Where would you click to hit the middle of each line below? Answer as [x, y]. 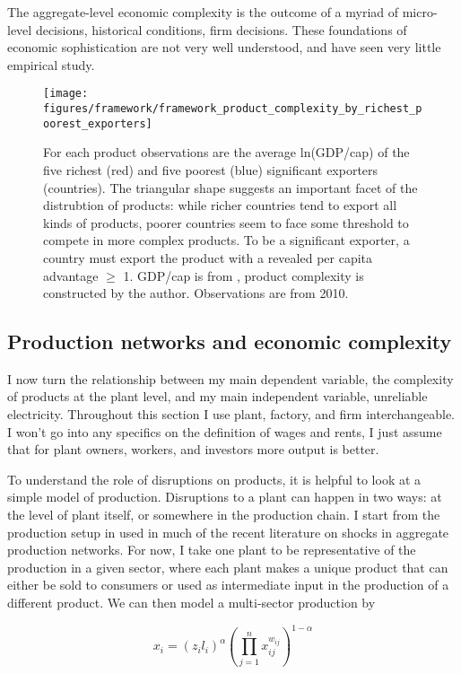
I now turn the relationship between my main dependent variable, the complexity [230, 378]
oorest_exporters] [98, 123]
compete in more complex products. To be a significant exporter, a [226, 240]
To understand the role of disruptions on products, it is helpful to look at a [214, 479]
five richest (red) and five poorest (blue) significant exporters [211, 169]
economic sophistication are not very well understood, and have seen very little [224, 47]
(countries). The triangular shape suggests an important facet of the [230, 187]
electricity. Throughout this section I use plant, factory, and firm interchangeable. [231, 414]
